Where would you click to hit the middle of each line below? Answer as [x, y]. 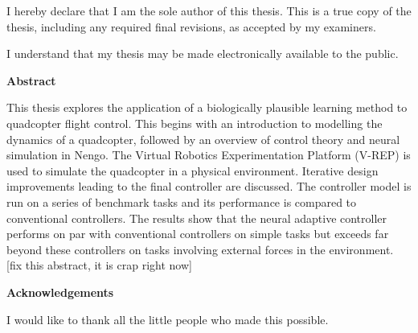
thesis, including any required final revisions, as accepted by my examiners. [191, 26]
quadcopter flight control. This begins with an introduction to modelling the [195, 123]
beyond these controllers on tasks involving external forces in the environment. [200, 249]
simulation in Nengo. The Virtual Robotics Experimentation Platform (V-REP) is [209, 155]
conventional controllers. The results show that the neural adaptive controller [197, 218]
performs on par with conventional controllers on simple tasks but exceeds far [198, 234]
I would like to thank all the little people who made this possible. [168, 319]
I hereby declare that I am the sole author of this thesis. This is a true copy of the [209, 10]
